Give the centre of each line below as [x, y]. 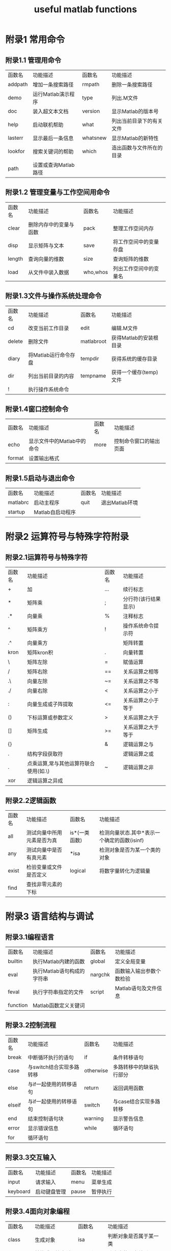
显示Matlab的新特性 [135, 138]
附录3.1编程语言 [30, 937]
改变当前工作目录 [48, 328]
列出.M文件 [125, 98]
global [98, 961]
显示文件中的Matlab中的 [57, 441]
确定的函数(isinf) [124, 840]
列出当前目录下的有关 [137, 121]
